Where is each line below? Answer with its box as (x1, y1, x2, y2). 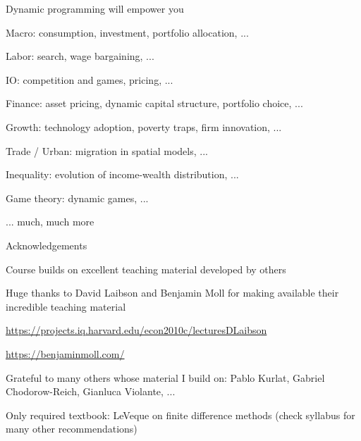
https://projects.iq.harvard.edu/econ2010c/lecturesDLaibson (6, 323, 267, 337)
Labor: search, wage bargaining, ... (6, 49, 154, 63)
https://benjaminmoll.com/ (6, 346, 125, 361)
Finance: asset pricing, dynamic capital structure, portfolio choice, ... (6, 96, 303, 111)
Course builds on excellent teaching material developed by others (6, 261, 286, 276)
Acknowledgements (6, 237, 87, 252)
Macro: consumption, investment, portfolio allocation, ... (6, 25, 249, 39)
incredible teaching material (6, 299, 126, 313)
